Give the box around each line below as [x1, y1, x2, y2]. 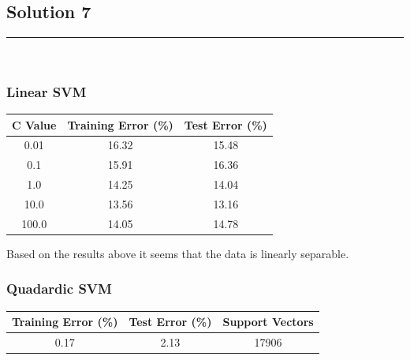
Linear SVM [6, 81, 87, 101]
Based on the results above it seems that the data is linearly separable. [6, 245, 349, 261]
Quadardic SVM [6, 279, 112, 298]
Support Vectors [222, 313, 314, 330]
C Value [12, 116, 57, 133]
